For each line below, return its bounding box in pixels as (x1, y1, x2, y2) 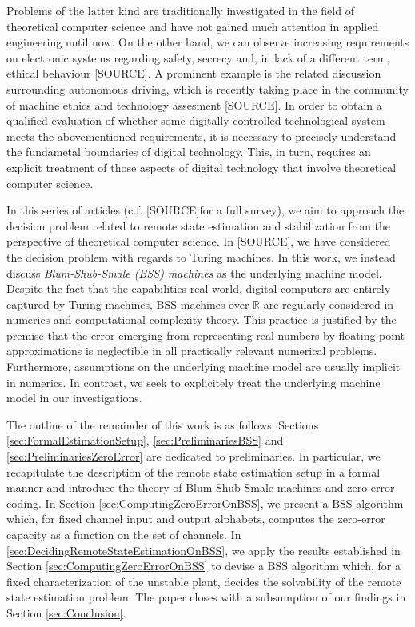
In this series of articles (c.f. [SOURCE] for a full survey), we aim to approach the (6, 202, 405, 218)
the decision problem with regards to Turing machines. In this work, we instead (6, 248, 396, 265)
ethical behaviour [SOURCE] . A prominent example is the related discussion (6, 65, 381, 82)
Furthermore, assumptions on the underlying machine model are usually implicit (6, 358, 401, 375)
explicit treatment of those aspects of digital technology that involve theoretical (6, 158, 397, 175)
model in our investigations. (6, 389, 142, 406)
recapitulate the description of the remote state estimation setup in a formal (6, 463, 381, 480)
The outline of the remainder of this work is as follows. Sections (6, 416, 319, 433)
